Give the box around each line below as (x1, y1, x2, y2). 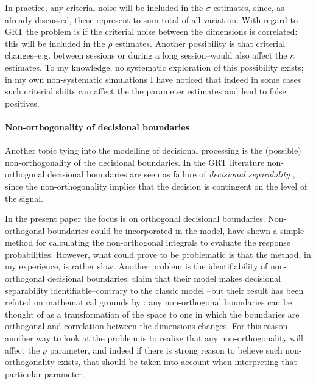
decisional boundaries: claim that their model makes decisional (47, 272, 281, 285)
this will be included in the (5, 37, 105, 49)
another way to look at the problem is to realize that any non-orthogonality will (5, 332, 303, 344)
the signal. (5, 191, 44, 204)
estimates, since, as (213, 1, 284, 13)
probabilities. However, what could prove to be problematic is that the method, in (5, 247, 311, 260)
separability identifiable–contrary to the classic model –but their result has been (5, 283, 304, 296)
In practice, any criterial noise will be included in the (5, 1, 203, 13)
